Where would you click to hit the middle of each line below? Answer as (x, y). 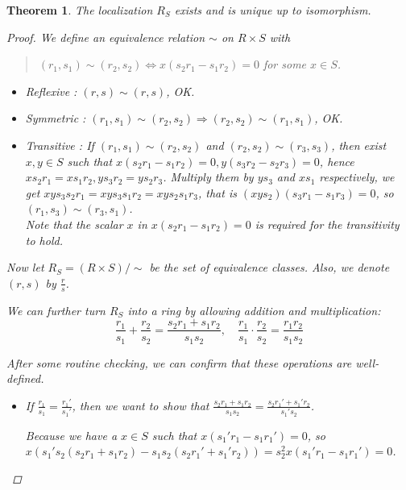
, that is (217, 192)
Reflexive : (51, 91)
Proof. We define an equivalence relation (106, 37)
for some (285, 64)
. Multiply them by (208, 177)
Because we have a (71, 435)
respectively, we (357, 177)
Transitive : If (60, 145)
